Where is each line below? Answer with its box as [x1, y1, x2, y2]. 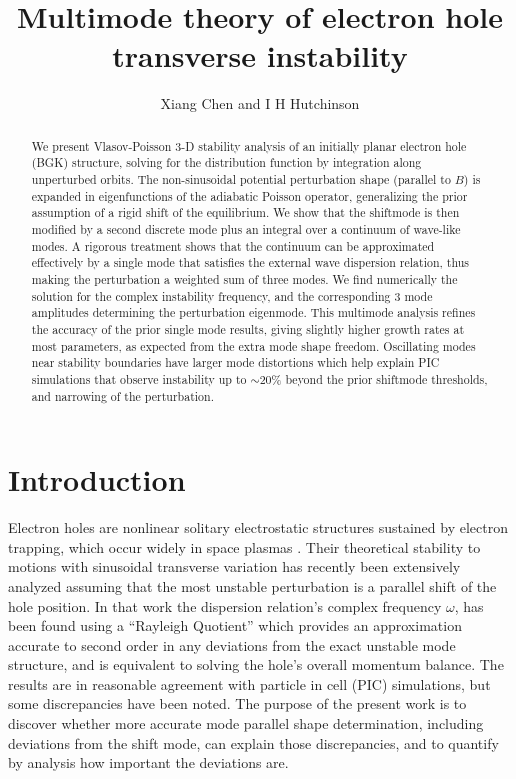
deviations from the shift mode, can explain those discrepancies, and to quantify [8, 732, 499, 753]
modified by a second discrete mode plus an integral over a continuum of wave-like [31, 220, 461, 237]
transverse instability [112, 35, 408, 76]
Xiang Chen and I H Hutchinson [160, 93, 360, 114]
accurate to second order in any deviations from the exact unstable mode [8, 634, 456, 655]
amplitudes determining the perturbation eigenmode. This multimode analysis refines [31, 304, 476, 321]
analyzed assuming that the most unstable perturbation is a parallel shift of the [8, 575, 497, 596]
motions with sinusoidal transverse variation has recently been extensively [8, 556, 461, 577]
